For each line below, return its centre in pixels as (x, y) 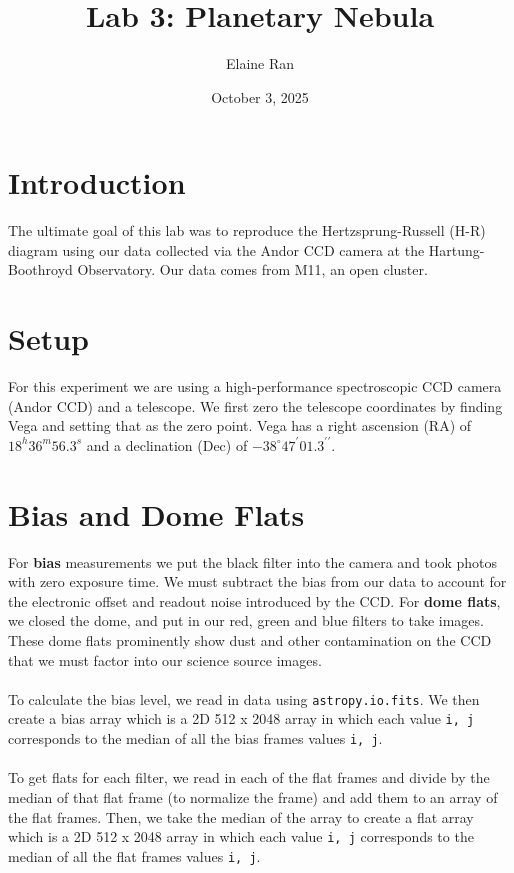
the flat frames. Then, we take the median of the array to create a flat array (241, 816)
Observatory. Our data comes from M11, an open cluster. (252, 269)
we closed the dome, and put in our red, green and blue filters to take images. (246, 620)
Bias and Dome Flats (156, 513)
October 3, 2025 (260, 96)
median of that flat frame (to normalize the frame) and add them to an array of (253, 796)
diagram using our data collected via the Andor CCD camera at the (216, 249)
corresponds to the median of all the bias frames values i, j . (195, 738)
